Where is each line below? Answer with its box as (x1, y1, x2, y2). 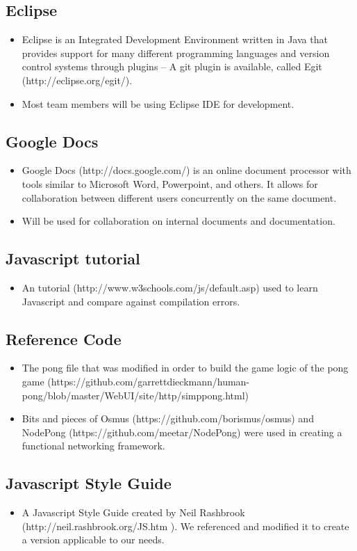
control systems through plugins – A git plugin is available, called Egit (22, 59, 322, 74)
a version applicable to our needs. (22, 532, 165, 547)
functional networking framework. (22, 438, 165, 453)
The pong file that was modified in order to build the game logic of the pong (22, 360, 349, 375)
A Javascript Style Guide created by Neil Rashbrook (22, 505, 245, 520)
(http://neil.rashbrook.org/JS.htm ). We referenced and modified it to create (22, 518, 349, 533)
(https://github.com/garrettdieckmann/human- (47, 374, 250, 388)
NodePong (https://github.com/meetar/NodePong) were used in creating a (22, 424, 342, 439)
